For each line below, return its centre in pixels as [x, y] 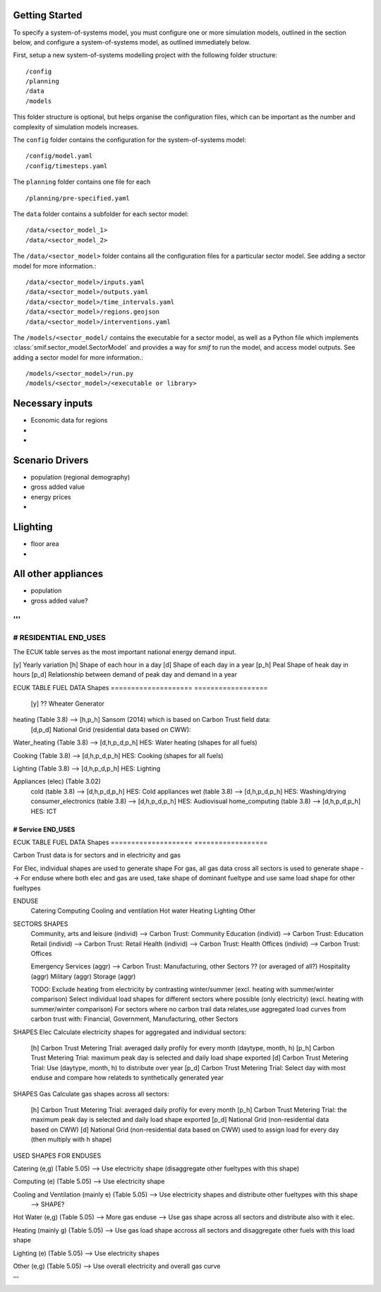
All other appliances [58, 574]
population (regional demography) [80, 478]
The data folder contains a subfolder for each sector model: [101, 214]
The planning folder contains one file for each [82, 182]
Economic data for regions [69, 420]
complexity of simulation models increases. [76, 126]
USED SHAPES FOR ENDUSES [57, 1156]
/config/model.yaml [59, 156]
